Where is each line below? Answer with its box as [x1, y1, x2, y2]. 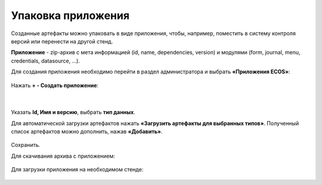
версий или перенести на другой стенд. [11, 37, 113, 45]
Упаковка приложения [11, 9, 130, 22]
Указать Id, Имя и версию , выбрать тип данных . [11, 109, 135, 116]
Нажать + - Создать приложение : [11, 81, 98, 89]
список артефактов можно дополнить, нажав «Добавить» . [11, 128, 163, 135]
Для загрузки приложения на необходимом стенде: [11, 166, 144, 173]
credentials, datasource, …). [11, 57, 80, 64]
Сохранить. [11, 142, 41, 149]
